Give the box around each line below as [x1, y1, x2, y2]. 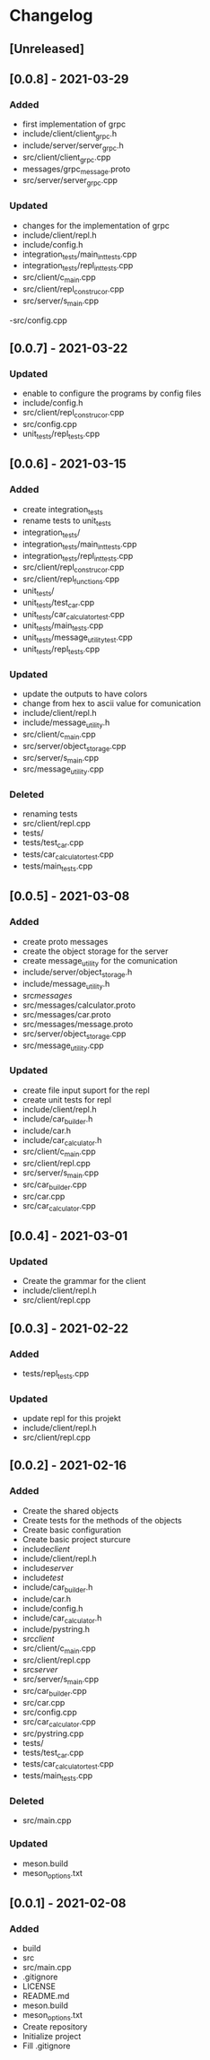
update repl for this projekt [22, 1413, 121, 1424]
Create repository [22, 2021, 88, 2032]
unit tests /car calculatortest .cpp [22, 608, 126, 622]
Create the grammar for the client [22, 1276, 146, 1287]
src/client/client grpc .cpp [22, 152, 111, 164]
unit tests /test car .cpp [22, 597, 95, 610]
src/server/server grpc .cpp [22, 175, 118, 188]
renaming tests [22, 808, 78, 819]
